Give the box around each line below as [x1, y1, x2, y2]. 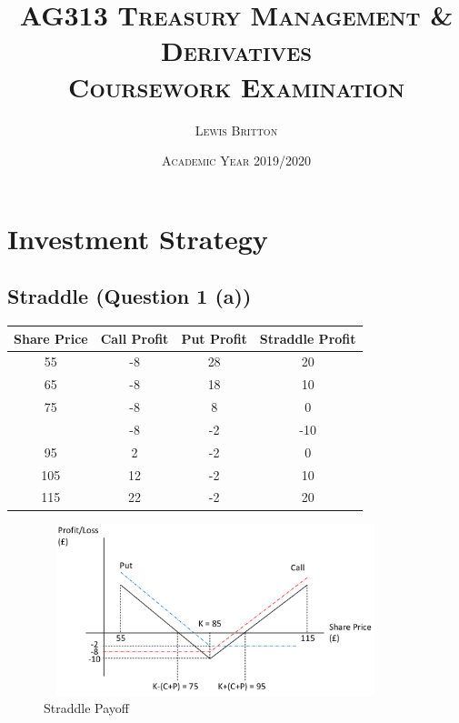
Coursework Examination [68, 67, 404, 105]
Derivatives [160, 32, 313, 69]
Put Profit [181, 328, 247, 347]
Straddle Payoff [44, 698, 129, 718]
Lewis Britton [195, 120, 278, 139]
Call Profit [100, 328, 169, 347]
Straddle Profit [259, 328, 356, 347]
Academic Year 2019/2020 [161, 151, 312, 170]
